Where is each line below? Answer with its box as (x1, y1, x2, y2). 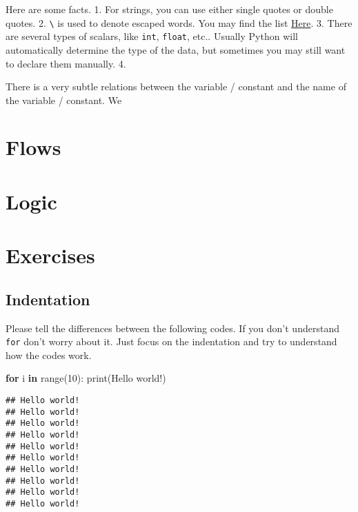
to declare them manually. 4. (6, 56, 126, 70)
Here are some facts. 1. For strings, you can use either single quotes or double (6, 2, 333, 16)
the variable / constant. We (6, 92, 122, 107)
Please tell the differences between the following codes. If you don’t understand (6, 320, 339, 335)
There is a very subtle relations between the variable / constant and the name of (6, 79, 346, 94)
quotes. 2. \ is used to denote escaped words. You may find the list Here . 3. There (6, 15, 352, 30)
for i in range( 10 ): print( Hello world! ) (6, 371, 166, 385)
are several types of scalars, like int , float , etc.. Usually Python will (6, 29, 298, 43)
